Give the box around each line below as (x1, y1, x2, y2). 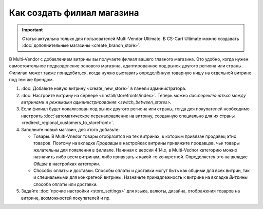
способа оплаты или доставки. (33, 181, 98, 187)
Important (22, 27, 43, 33)
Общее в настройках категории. (33, 161, 100, 167)
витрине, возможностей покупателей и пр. (21, 195, 111, 201)
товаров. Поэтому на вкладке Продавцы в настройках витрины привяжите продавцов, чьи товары (33, 140, 240, 146)
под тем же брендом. (9, 76, 54, 83)
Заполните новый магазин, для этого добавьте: (21, 126, 120, 132)
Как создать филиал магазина (9, 7, 139, 18)
